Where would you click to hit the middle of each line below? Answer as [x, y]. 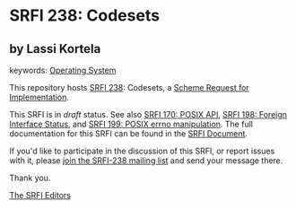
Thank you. [30, 178]
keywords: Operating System [63, 70]
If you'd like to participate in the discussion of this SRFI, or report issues [142, 151]
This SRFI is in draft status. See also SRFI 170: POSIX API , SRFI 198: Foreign [148, 114]
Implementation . [39, 97]
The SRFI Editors [40, 195]
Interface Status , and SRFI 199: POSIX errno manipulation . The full [131, 124]
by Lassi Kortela [55, 49]
